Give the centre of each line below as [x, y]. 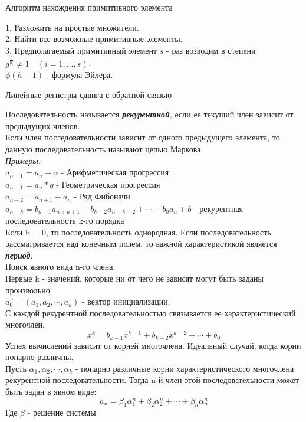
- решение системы [62, 412]
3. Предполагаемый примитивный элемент [81, 50]
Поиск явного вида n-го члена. [60, 266]
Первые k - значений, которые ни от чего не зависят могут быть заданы [134, 278]
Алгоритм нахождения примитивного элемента [89, 7]
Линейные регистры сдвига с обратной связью [89, 94]
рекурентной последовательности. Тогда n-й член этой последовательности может [152, 380]
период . [19, 255]
